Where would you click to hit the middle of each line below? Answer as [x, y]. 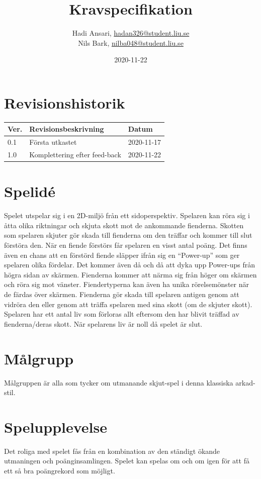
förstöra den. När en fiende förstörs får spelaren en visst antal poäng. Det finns [126, 245]
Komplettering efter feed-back [75, 155]
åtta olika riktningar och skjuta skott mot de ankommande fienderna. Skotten [124, 225]
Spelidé [30, 191]
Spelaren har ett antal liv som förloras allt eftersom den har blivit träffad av [122, 314]
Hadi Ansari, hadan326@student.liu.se [131, 33]
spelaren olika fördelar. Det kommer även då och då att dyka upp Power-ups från [129, 265]
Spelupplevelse [56, 426]
